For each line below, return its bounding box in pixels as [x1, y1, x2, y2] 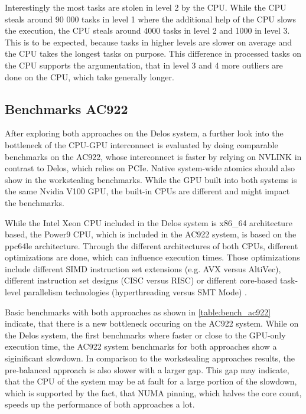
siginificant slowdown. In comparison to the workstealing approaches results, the [5, 352, 295, 364]
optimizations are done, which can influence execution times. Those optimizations [5, 251, 300, 263]
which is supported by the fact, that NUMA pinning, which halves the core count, [5, 386, 302, 399]
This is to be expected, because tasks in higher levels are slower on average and [5, 35, 292, 48]
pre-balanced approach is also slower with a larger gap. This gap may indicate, [5, 363, 289, 376]
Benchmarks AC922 [5, 99, 128, 118]
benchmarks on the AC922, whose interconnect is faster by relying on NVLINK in [5, 150, 302, 162]
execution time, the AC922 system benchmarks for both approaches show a [5, 340, 277, 353]
